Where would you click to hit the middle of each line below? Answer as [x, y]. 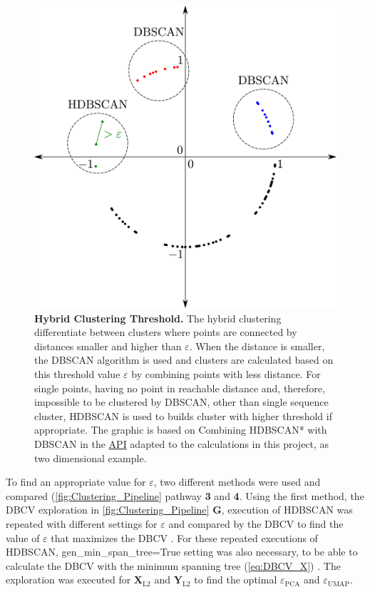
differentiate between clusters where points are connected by [166, 332]
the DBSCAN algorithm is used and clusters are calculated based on [184, 360]
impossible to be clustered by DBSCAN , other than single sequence [181, 402]
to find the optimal [236, 580]
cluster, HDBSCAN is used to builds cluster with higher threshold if [183, 415]
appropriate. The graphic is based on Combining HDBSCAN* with [181, 430]
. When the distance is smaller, [257, 346]
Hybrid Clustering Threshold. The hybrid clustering [158, 318]
